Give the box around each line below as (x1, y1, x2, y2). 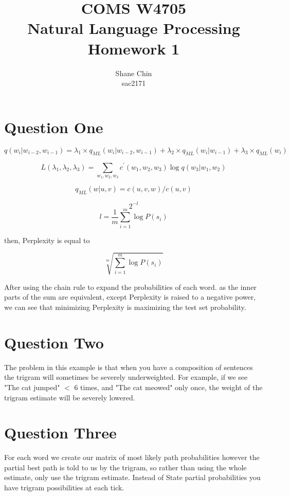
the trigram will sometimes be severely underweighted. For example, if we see (4, 372, 248, 382)
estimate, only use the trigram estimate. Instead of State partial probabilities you (4, 472, 261, 483)
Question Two (4, 332, 104, 353)
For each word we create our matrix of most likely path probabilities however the (4, 452, 260, 463)
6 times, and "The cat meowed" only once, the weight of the (74, 381, 263, 392)
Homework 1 (87, 38, 180, 59)
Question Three (4, 422, 117, 443)
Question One (4, 116, 103, 137)
